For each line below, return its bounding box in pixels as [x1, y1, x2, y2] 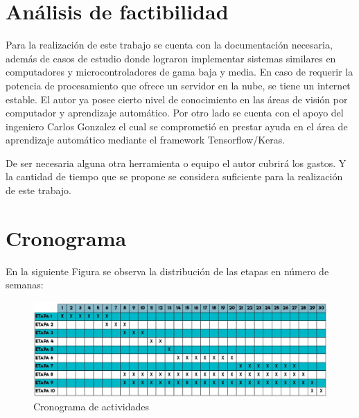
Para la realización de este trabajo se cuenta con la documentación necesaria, [6, 37, 333, 52]
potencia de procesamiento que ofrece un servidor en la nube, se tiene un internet [6, 78, 351, 92]
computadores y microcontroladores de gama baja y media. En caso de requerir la [6, 64, 353, 79]
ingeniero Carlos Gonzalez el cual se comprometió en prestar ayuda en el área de [6, 119, 348, 133]
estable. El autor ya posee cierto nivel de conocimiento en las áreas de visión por [6, 92, 348, 106]
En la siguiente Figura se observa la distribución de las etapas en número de [6, 263, 329, 278]
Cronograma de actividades [33, 399, 149, 414]
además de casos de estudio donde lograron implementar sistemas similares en [6, 51, 336, 65]
